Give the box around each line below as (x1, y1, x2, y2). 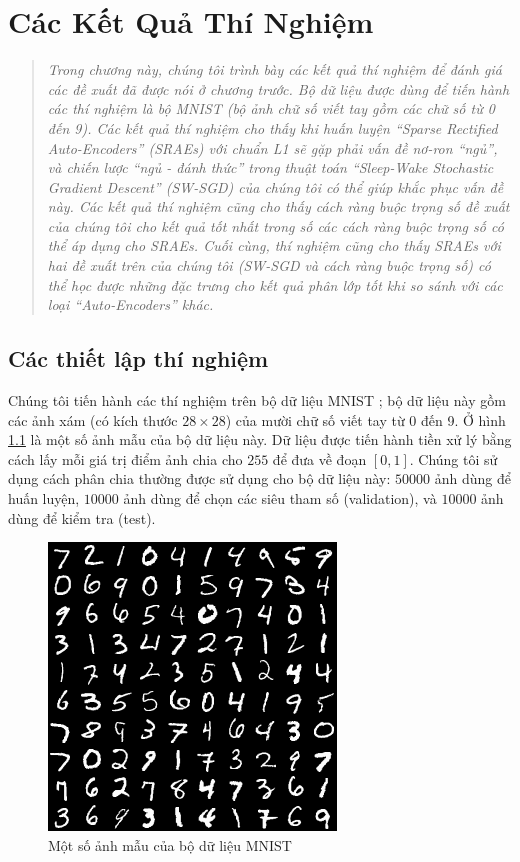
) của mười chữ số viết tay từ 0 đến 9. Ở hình (225, 409, 506, 430)
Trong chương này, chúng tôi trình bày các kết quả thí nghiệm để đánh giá (47, 59, 502, 80)
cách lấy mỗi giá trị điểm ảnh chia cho (8, 448, 243, 469)
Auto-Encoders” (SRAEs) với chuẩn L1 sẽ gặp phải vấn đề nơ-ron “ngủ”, (47, 137, 498, 158)
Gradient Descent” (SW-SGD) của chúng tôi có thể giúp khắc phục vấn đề (47, 176, 504, 197)
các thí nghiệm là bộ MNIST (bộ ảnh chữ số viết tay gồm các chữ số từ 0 (47, 98, 495, 119)
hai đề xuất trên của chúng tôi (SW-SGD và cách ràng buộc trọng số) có (47, 255, 491, 276)
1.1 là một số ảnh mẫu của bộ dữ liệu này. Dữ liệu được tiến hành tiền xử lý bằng (8, 429, 512, 450)
